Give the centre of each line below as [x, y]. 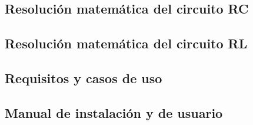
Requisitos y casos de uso [84, 78]
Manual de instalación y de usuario [114, 112]
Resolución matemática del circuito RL [126, 43]
